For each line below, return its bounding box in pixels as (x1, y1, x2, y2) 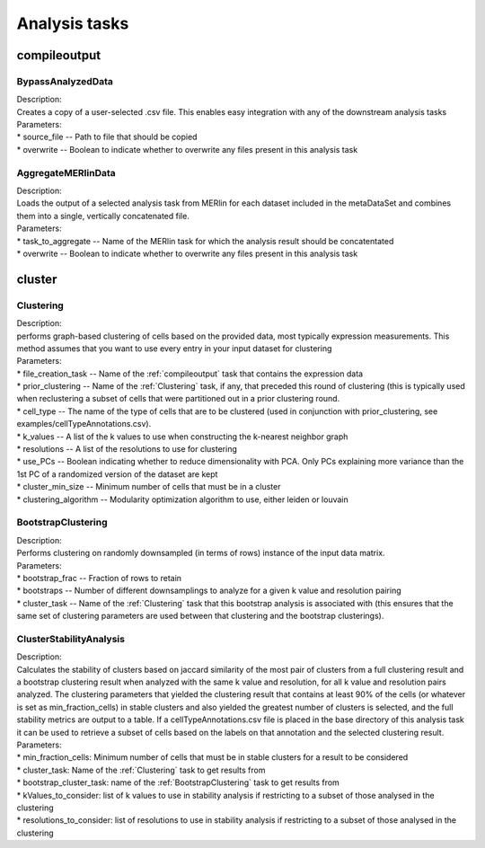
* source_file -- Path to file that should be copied (16, 131, 198, 143)
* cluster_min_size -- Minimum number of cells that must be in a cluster (16, 481, 281, 492)
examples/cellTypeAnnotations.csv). (16, 419, 152, 429)
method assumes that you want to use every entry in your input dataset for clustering (16, 342, 332, 354)
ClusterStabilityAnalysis (16, 632, 126, 645)
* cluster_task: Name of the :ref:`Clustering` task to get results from (16, 764, 266, 775)
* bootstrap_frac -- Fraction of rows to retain (16, 572, 182, 583)
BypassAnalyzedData (16, 75, 114, 87)
